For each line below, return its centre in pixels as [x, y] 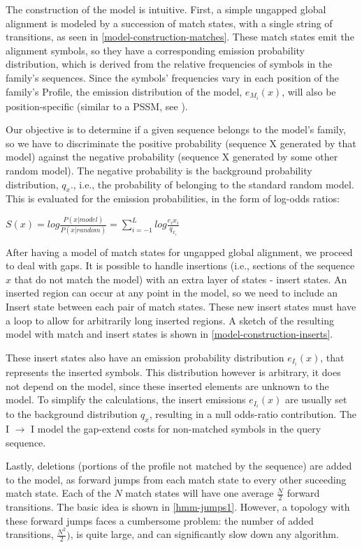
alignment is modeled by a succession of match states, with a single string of [169, 23]
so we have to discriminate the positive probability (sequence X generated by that [181, 143]
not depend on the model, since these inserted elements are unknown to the [167, 385]
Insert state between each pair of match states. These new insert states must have [181, 307]
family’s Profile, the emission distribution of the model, [124, 91]
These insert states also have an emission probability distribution [145, 357]
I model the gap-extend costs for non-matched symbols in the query [176, 429]
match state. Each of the [58, 493]
